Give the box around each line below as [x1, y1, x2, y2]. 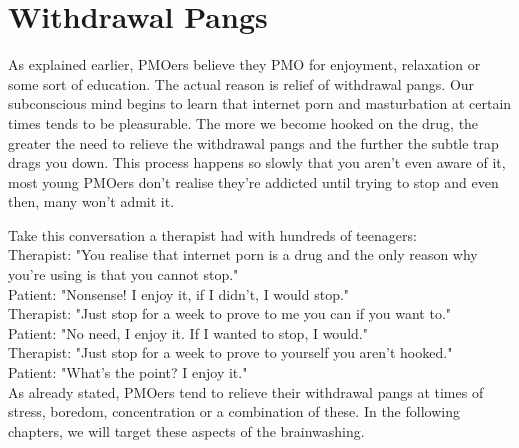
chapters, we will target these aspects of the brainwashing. [8, 420, 365, 441]
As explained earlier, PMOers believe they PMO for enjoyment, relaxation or [8, 54, 481, 75]
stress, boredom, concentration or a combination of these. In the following [8, 401, 460, 422]
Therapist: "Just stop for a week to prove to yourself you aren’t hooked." [8, 342, 453, 363]
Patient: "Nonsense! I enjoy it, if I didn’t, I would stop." [8, 283, 350, 304]
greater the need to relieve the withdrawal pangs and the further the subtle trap [8, 132, 499, 153]
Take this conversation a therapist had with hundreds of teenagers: [8, 224, 417, 245]
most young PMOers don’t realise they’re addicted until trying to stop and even [8, 171, 499, 192]
